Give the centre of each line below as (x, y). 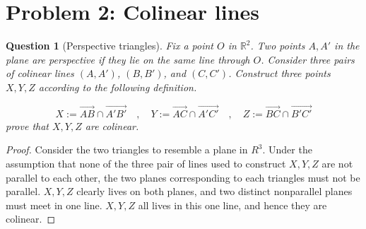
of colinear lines (40, 73)
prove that (27, 125)
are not (337, 163)
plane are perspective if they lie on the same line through (128, 59)
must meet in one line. (54, 205)
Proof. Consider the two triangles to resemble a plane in (127, 149)
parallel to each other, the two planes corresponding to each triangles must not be (183, 177)
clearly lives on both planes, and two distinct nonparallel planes (214, 191)
